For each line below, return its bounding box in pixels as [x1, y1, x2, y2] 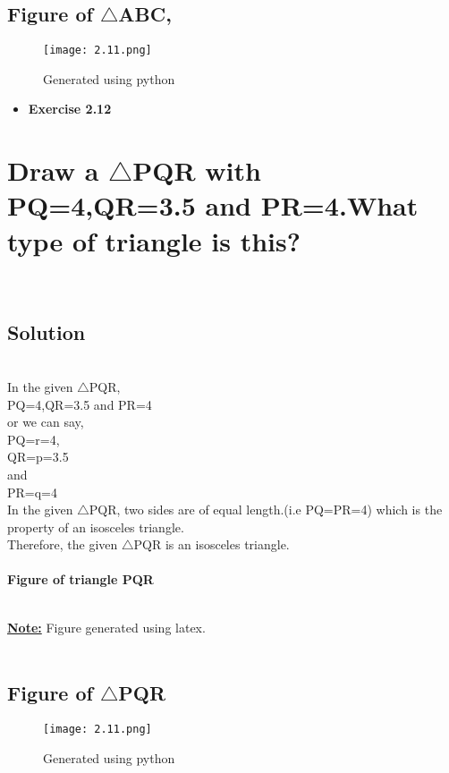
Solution [7, 318, 86, 345]
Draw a [7, 152, 99, 189]
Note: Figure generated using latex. [7, 617, 206, 636]
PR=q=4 [7, 482, 58, 501]
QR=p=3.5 [7, 447, 69, 466]
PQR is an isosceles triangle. [133, 535, 290, 554]
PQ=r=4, [7, 429, 60, 448]
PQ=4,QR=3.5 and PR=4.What [7, 187, 419, 224]
